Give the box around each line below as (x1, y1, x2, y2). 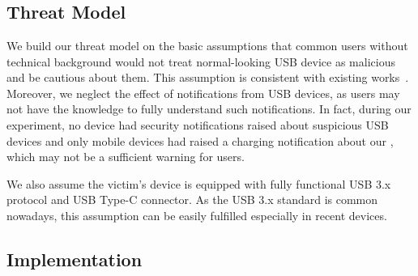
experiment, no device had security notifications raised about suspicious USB (6, 116, 389, 133)
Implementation (6, 246, 143, 271)
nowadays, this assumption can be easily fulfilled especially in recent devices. (6, 206, 387, 223)
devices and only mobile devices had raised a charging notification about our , (6, 132, 394, 149)
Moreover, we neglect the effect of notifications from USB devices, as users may (6, 84, 400, 101)
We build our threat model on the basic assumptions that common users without (6, 37, 408, 53)
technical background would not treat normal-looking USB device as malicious (6, 53, 395, 70)
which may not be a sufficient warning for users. (6, 148, 245, 165)
